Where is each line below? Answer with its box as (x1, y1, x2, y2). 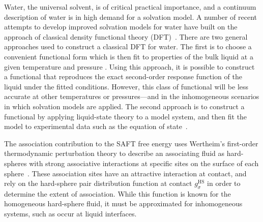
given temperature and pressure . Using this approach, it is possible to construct (4, 61, 255, 72)
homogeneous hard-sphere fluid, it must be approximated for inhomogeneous (4, 198, 243, 209)
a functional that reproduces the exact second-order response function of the (4, 71, 242, 82)
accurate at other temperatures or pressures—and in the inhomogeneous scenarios (4, 91, 259, 102)
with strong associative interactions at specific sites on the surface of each (29, 157, 259, 168)
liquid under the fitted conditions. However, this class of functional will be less (4, 81, 249, 91)
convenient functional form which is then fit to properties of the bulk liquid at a (4, 51, 253, 61)
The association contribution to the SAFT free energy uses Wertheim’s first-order (4, 138, 258, 148)
